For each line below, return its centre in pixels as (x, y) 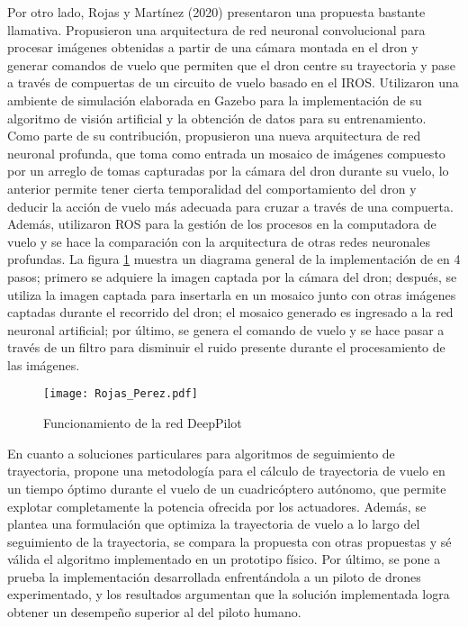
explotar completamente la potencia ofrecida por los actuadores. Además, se (217, 506)
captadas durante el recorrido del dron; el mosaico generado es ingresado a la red (230, 312)
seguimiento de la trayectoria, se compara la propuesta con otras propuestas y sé (229, 541)
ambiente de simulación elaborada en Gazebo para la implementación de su (215, 100)
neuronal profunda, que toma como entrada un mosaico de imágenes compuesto (226, 153)
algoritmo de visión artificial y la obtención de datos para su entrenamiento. (217, 118)
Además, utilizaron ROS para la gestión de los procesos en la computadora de (222, 224)
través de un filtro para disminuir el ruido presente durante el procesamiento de (226, 347)
